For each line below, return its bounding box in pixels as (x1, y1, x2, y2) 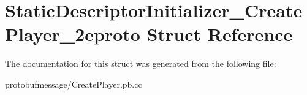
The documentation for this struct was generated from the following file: (5, 57, 276, 70)
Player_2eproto (5, 21, 140, 47)
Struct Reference (146, 21, 293, 47)
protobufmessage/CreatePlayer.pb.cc (5, 77, 142, 90)
